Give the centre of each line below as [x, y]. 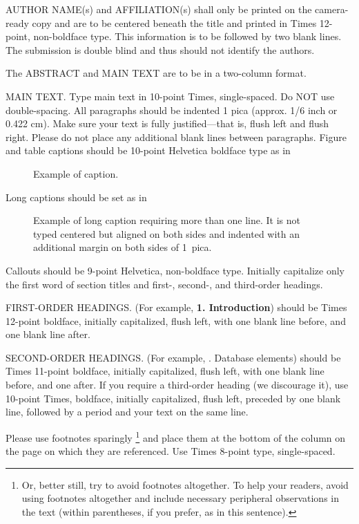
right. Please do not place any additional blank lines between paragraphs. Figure [176, 137]
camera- [332, 9]
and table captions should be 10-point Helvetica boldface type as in [148, 150]
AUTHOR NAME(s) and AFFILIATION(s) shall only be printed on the [159, 9]
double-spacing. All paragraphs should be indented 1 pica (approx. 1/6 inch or [172, 110]
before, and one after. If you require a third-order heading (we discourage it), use [177, 385]
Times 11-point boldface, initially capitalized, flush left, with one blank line [165, 371]
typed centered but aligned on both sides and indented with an [167, 233]
